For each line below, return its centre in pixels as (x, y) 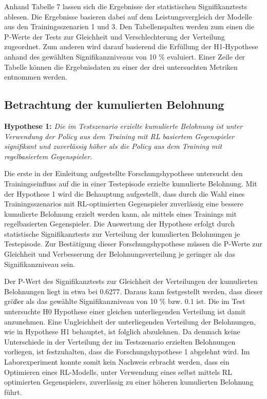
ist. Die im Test (221, 301)
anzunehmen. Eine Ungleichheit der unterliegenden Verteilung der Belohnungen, (130, 321)
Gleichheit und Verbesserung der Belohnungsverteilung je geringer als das (120, 254)
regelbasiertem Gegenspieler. (48, 156)
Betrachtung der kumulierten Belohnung (114, 104)
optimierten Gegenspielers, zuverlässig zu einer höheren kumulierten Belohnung (129, 382)
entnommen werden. (36, 77)
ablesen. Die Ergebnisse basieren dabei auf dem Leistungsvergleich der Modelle (128, 16)
